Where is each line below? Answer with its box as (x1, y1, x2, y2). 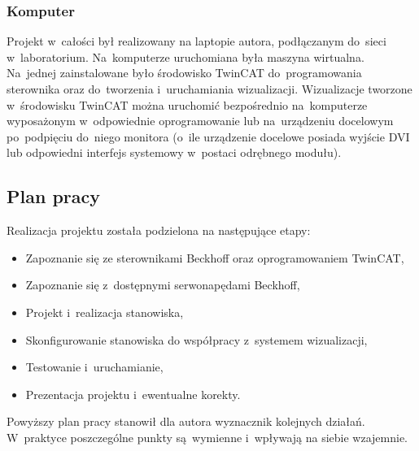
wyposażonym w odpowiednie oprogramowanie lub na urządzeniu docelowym (7, 112, 394, 129)
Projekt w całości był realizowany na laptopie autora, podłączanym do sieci (7, 33, 386, 50)
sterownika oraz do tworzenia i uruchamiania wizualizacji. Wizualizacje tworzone (7, 80, 412, 97)
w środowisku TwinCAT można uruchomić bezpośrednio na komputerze (7, 96, 368, 113)
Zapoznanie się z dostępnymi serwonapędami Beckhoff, (25, 276, 300, 293)
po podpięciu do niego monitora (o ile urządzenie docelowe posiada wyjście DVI (7, 128, 410, 145)
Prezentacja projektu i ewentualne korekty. (25, 385, 241, 402)
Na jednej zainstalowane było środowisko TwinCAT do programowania (7, 64, 362, 81)
